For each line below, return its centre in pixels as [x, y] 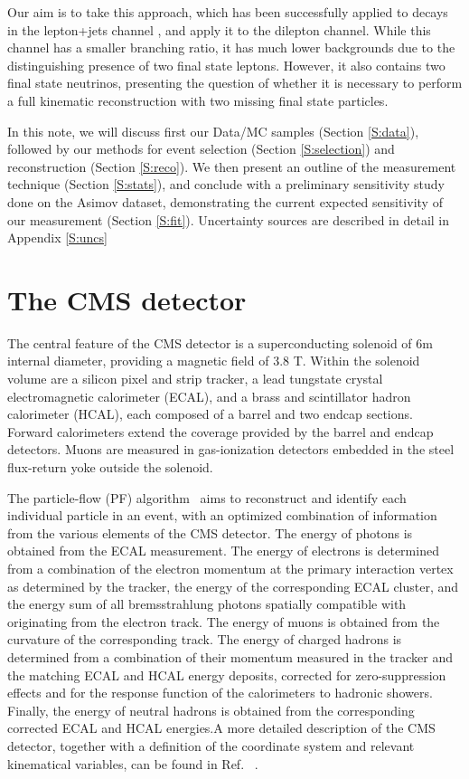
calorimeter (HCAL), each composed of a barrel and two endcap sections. [210, 414]
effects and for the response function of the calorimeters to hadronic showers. [220, 693]
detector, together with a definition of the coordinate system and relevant [211, 745]
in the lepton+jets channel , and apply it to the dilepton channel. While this [219, 29]
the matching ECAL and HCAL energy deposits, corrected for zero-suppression [227, 674]
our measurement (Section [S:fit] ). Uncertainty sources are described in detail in [229, 219]
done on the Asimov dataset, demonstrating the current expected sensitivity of [225, 201]
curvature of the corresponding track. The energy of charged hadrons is [205, 639]
